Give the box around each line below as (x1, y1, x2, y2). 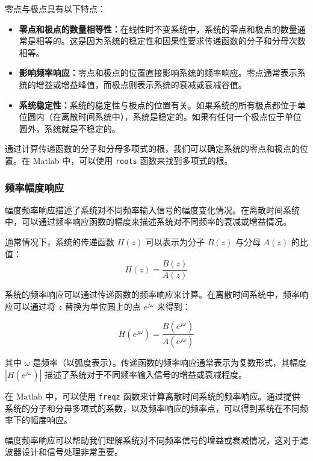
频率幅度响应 (5, 180, 64, 195)
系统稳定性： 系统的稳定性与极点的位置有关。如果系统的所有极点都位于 (19, 98, 297, 111)
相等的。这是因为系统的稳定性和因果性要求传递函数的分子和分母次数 (36, 34, 306, 47)
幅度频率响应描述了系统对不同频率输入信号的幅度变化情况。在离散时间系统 (5, 203, 300, 216)
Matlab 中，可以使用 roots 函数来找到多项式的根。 (33, 154, 233, 166)
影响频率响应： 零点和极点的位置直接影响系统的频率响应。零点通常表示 (19, 66, 297, 79)
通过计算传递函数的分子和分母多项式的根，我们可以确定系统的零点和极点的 (5, 142, 300, 155)
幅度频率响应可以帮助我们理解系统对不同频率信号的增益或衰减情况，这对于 (5, 433, 300, 446)
